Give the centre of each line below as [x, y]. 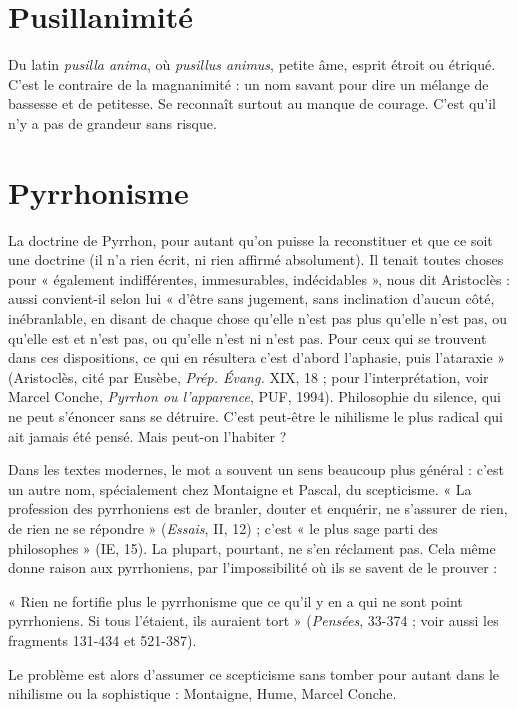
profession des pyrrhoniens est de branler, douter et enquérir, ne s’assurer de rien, [258, 508]
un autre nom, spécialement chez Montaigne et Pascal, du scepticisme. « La [240, 488]
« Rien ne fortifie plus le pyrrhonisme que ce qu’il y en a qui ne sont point [235, 600]
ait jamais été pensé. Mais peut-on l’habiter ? [147, 435]
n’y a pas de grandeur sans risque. [112, 122]
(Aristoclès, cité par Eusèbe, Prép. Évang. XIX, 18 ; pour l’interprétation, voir [248, 376]
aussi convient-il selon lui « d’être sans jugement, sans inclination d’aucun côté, [251, 298]
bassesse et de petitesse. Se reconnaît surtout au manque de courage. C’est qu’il [252, 103]
